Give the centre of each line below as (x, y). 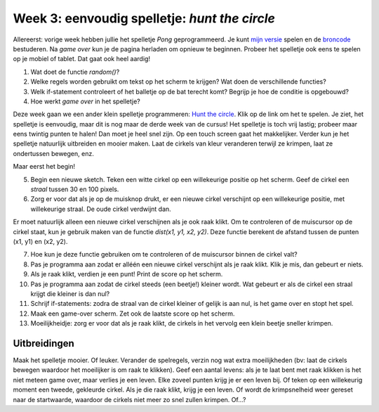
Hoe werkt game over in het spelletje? (85, 101)
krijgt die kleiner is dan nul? (70, 294)
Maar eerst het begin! (44, 167)
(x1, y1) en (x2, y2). (40, 241)
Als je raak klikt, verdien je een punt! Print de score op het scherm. (127, 274)
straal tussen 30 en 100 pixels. (75, 189)
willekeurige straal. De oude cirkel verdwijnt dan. (101, 209)
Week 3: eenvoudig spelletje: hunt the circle (144, 18)
